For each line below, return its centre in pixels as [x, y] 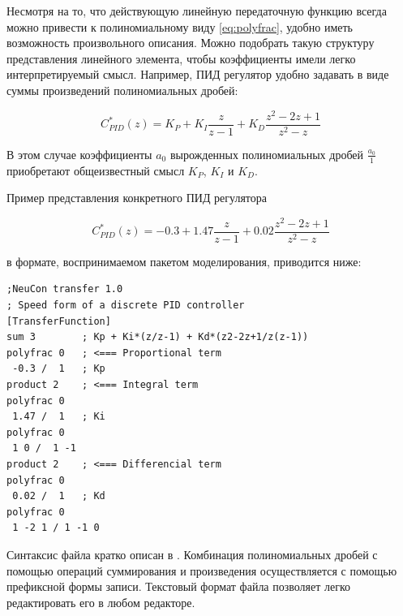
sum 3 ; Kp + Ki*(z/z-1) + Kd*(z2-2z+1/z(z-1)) [158, 337]
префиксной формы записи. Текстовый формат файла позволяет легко [179, 586]
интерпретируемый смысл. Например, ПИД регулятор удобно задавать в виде [198, 74]
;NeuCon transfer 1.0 [65, 289]
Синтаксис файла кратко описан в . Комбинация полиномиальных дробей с [192, 554]
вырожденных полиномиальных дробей [267, 154]
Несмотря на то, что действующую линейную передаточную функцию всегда [197, 11]
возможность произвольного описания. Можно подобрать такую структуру [191, 43]
